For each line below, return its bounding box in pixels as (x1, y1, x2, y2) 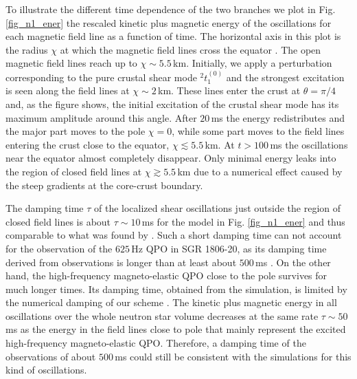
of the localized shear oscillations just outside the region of (94, 201, 341, 215)
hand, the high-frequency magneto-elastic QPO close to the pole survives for (5, 268, 327, 283)
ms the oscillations (270, 137, 348, 151)
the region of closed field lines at (5, 164, 142, 178)
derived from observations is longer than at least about (5, 255, 237, 269)
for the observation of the (5, 241, 113, 255)
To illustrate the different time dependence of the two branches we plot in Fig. (5, 2, 336, 16)
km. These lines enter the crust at (158, 83, 301, 98)
